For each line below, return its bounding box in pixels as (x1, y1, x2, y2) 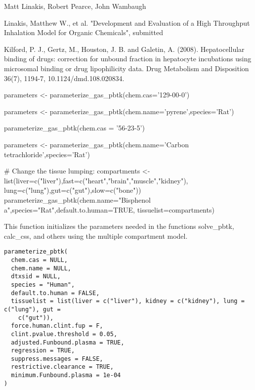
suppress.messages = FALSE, (11, 355, 103, 362)
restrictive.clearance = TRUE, (11, 363, 114, 371)
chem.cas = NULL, (11, 256, 68, 263)
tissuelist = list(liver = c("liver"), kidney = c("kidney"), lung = (11, 298, 245, 305)
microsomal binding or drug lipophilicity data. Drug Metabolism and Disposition (4, 63, 249, 73)
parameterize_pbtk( (4, 248, 68, 256)
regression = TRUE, (11, 347, 75, 354)
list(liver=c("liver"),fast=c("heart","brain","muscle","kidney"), (4, 175, 188, 185)
